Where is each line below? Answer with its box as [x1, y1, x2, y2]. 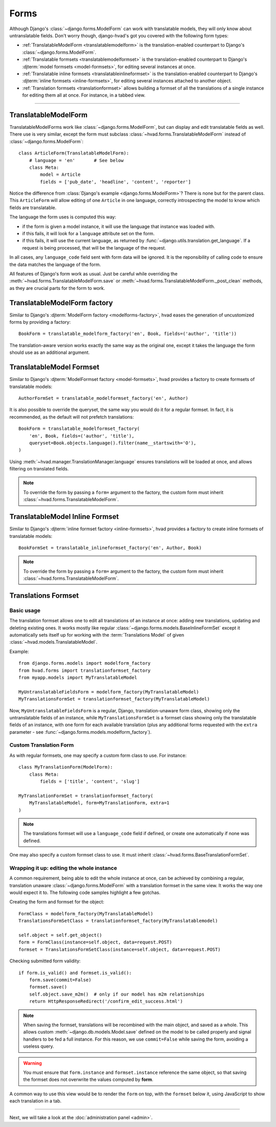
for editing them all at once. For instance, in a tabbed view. [22, 92, 146, 98]
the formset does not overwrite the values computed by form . [23, 1076, 153, 1083]
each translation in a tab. [9, 1098, 62, 1104]
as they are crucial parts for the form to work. [9, 285, 105, 291]
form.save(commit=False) [29, 977, 91, 983]
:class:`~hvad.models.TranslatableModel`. [9, 639, 98, 645]
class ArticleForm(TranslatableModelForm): [18, 150, 129, 156]
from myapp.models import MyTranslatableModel [18, 674, 137, 680]
